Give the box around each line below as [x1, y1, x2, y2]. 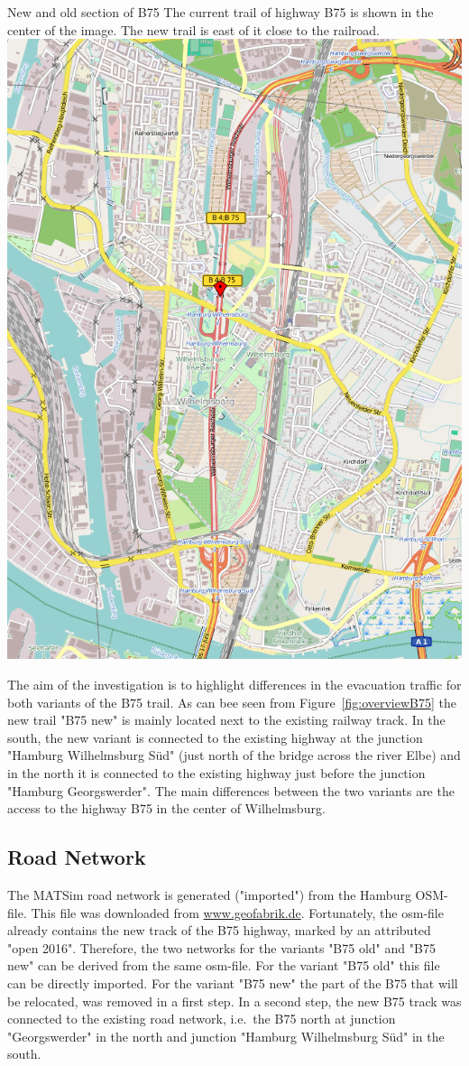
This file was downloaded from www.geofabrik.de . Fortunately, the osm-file [31, 903, 444, 922]
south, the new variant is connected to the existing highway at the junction [7, 728, 423, 746]
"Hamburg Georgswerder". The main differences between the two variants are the [7, 781, 455, 800]
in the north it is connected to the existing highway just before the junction [7, 764, 426, 783]
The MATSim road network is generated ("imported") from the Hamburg [7, 885, 411, 904]
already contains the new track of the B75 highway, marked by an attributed [7, 921, 431, 940]
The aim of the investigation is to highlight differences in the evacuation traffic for [7, 675, 462, 694]
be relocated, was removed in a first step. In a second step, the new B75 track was [7, 991, 462, 1010]
